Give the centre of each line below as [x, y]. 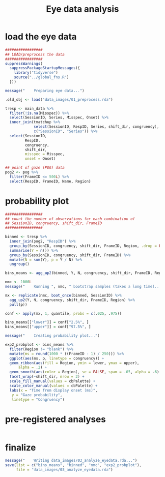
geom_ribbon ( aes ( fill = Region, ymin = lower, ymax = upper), [74, 363]
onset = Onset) [40, 159]
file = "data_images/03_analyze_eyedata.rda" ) [64, 470]
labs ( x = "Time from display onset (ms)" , [54, 390]
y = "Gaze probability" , [37, 395]
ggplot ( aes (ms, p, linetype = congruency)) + [57, 358]
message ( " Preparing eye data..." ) [45, 90]
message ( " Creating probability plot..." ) [52, 336]
